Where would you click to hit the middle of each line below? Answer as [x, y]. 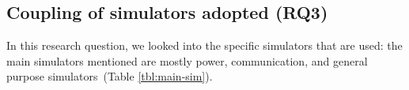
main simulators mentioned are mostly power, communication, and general [187, 60]
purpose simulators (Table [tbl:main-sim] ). [110, 76]
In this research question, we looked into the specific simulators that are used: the [204, 45]
